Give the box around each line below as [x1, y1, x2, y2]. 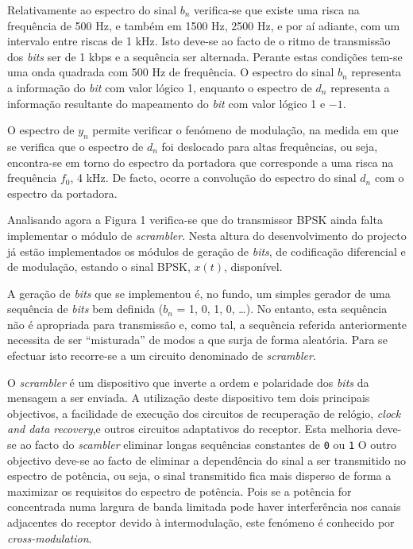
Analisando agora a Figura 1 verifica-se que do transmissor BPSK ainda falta [7, 211, 383, 228]
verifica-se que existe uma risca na [194, 2, 360, 17]
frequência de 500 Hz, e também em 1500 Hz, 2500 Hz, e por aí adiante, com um [7, 17, 400, 33]
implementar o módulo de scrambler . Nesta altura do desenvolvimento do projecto [7, 226, 407, 243]
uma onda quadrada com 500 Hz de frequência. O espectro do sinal [7, 64, 334, 80]
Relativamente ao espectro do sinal [7, 2, 177, 17]
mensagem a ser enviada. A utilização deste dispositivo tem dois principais [7, 389, 370, 406]
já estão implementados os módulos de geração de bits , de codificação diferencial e [7, 242, 406, 259]
